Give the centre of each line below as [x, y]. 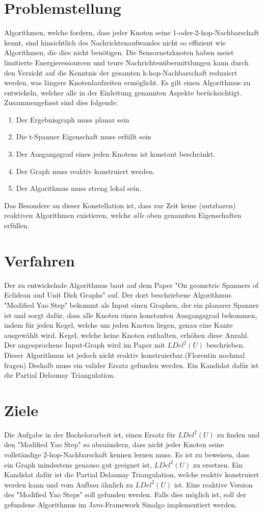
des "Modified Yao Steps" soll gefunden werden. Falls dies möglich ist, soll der [125, 494]
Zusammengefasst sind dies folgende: [61, 102]
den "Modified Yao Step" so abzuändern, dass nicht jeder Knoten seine [114, 444]
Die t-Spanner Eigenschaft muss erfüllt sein [84, 137]
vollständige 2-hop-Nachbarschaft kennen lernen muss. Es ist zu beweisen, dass [127, 454]
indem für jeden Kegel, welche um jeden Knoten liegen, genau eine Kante [118, 325]
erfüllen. [17, 225]
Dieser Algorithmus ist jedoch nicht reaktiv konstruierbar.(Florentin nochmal [125, 355]
